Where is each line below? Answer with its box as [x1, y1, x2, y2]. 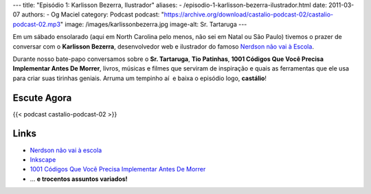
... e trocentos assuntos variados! [30, 175, 128, 183]
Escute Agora [12, 92, 72, 104]
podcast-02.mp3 [12, 20, 61, 28]
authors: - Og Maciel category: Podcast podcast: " [21, 10, 165, 19]
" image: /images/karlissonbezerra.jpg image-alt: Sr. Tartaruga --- [60, 20, 247, 28]
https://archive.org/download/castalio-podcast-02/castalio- [164, 10, 333, 19]
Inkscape [30, 155, 56, 164]
